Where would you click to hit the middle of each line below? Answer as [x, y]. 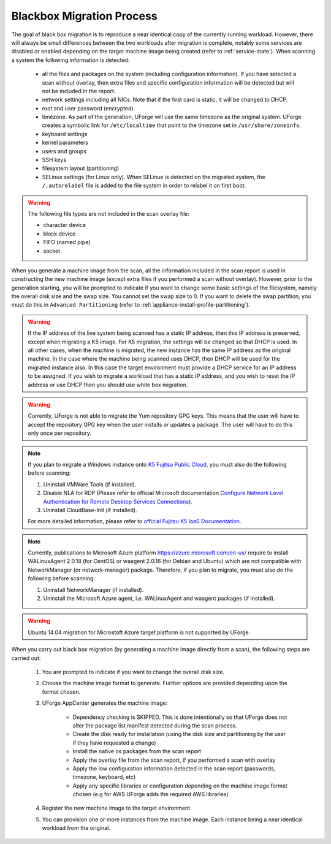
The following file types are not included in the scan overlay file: [109, 213]
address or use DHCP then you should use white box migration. [108, 385]
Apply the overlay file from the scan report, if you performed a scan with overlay [174, 760]
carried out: [26, 658]
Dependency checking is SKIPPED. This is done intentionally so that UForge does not [180, 717]
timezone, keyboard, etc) [104, 777]
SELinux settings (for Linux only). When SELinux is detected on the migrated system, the [154, 177]
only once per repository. [60, 433]
